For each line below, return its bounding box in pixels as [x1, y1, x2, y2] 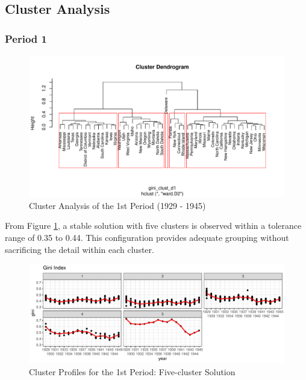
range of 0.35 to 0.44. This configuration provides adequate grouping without [5, 231, 289, 243]
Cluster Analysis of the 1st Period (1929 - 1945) [29, 199, 206, 211]
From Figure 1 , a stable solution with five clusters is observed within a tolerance [5, 219, 302, 232]
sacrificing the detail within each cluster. [5, 243, 154, 255]
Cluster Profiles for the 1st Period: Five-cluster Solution [29, 365, 236, 378]
